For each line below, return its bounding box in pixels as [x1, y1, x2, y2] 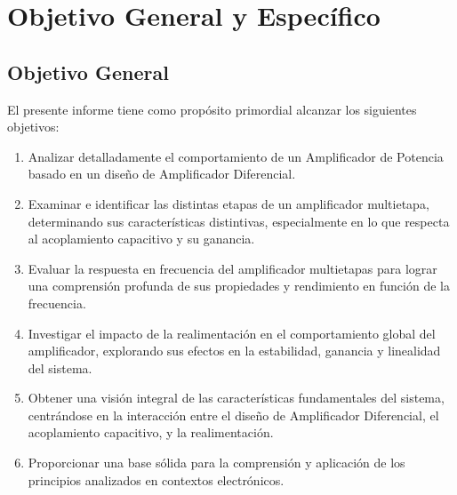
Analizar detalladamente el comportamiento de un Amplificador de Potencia [28, 147, 444, 165]
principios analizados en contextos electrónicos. [28, 470, 285, 489]
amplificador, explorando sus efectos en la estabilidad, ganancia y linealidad [28, 341, 441, 360]
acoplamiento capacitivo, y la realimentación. [28, 423, 274, 442]
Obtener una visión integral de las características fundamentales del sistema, [28, 388, 445, 407]
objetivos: [7, 117, 60, 136]
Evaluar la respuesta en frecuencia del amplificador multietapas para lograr [28, 259, 437, 277]
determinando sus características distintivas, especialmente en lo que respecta [28, 212, 450, 230]
